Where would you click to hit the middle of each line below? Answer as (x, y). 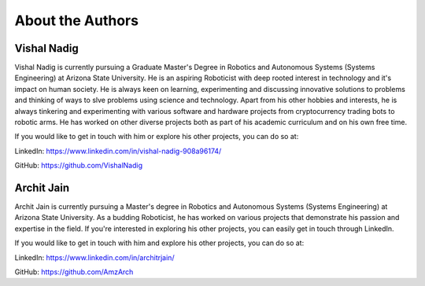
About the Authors (77, 20)
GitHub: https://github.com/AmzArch (74, 272)
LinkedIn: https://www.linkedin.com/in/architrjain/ (94, 257)
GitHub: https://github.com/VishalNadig (79, 166)
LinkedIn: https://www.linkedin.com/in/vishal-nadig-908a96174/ (118, 151)
